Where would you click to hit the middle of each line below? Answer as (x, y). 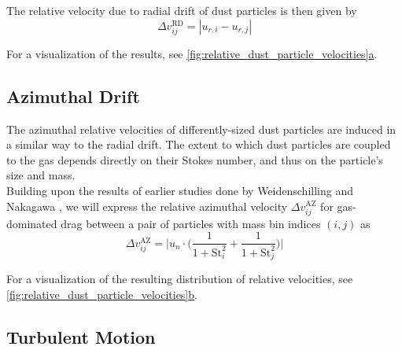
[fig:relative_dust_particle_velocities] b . (102, 294)
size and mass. (41, 175)
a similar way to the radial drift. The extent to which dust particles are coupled (199, 144)
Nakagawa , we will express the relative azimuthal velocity (147, 206)
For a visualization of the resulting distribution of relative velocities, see (180, 279)
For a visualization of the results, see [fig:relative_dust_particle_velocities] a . (192, 53)
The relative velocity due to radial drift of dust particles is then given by (182, 10)
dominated (32, 223)
